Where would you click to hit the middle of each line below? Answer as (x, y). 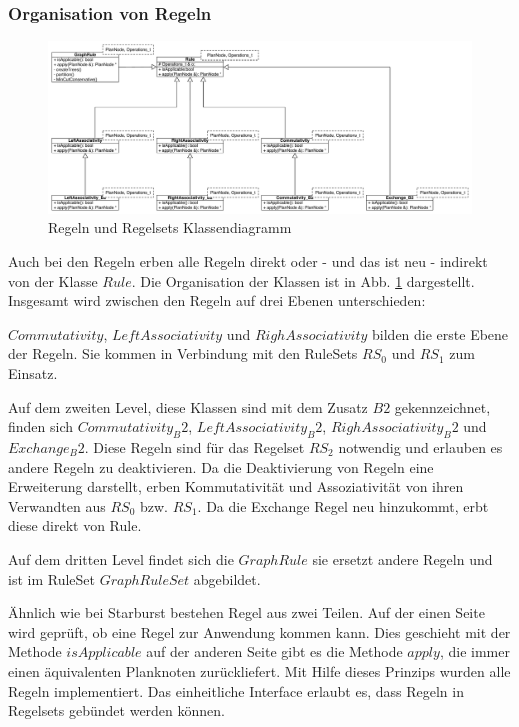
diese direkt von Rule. (75, 525)
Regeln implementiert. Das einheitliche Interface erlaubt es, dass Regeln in (236, 690)
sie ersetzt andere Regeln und (402, 558)
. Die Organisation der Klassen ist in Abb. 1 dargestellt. (303, 280)
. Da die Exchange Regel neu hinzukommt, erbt (343, 505)
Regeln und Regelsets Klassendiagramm (170, 227)
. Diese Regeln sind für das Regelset (194, 447)
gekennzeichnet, (442, 406)
